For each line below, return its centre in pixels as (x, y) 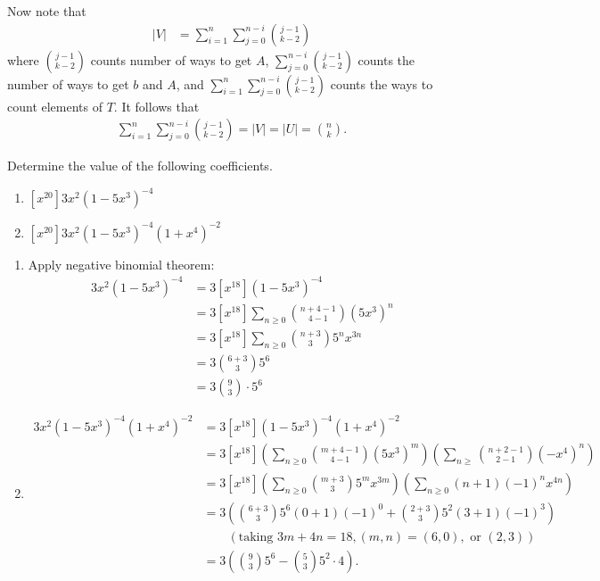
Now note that (47, 11)
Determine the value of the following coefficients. (140, 166)
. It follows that (156, 106)
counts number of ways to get (171, 59)
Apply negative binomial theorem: (121, 264)
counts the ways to (382, 83)
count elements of (55, 106)
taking (256, 537)
